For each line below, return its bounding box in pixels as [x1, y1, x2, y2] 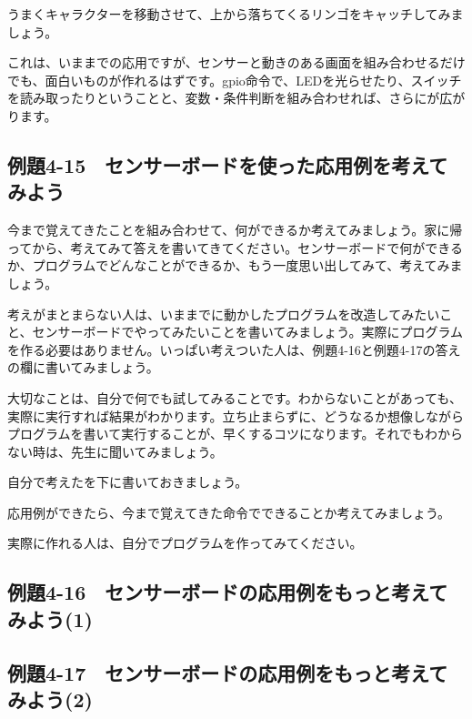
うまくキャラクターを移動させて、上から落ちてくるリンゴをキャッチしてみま [7, 5, 464, 23]
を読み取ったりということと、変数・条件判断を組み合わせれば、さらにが [7, 88, 440, 107]
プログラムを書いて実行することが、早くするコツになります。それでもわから [7, 424, 464, 443]
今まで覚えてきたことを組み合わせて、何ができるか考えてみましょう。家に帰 [7, 220, 463, 239]
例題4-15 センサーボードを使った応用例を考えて [7, 150, 448, 178]
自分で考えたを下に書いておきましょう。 [7, 472, 248, 491]
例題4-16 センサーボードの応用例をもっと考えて [7, 578, 448, 606]
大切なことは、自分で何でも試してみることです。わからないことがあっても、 [7, 388, 462, 407]
